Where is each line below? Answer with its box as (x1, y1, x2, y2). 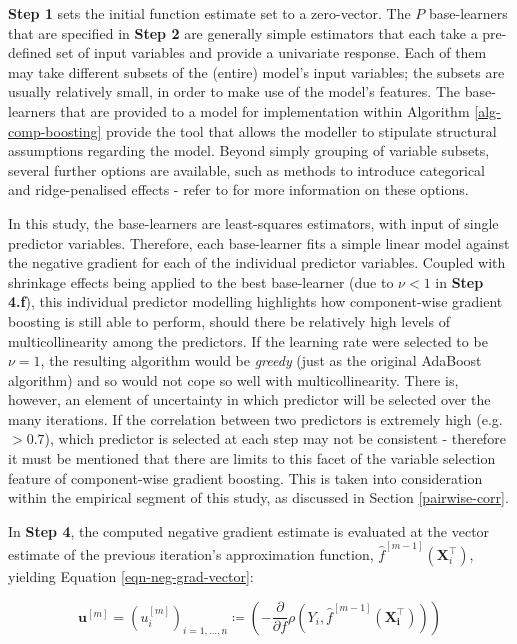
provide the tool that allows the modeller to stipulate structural (106, 120, 497, 141)
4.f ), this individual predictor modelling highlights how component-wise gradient (8, 291, 503, 312)
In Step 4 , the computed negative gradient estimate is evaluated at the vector (8, 520, 490, 541)
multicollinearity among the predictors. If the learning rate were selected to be (8, 330, 488, 351)
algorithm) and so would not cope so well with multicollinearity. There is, (8, 369, 459, 390)
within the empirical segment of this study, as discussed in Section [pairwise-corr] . (8, 487, 509, 508)
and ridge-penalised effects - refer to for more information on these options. (8, 179, 469, 200)
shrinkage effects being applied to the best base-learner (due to (8, 271, 394, 292)
